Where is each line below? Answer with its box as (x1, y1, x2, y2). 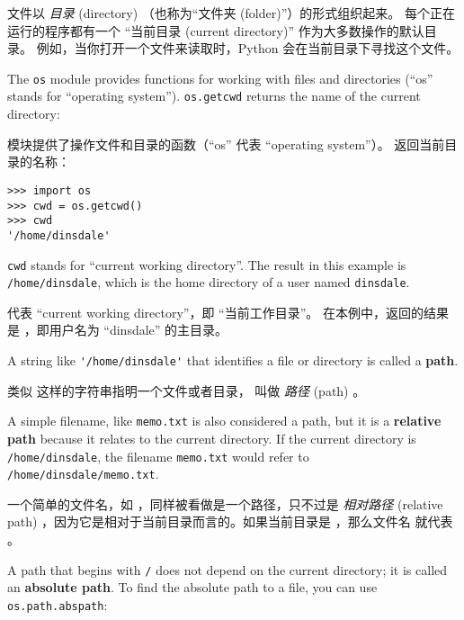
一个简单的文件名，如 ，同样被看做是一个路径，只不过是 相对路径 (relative (7, 494, 443, 513)
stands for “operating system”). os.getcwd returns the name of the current (7, 86, 421, 105)
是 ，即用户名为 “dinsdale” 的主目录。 (7, 320, 228, 339)
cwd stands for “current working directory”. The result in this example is (7, 255, 406, 274)
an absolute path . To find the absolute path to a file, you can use (7, 578, 378, 597)
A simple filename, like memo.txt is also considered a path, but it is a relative (7, 411, 442, 430)
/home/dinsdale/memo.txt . (7, 464, 159, 483)
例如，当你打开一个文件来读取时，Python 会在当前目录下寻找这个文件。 (36, 39, 460, 58)
